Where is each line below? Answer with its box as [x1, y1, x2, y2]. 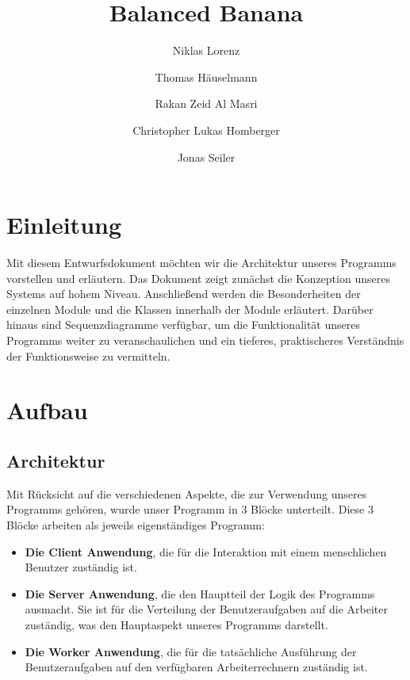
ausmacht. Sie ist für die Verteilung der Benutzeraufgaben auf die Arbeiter [25, 601, 388, 617]
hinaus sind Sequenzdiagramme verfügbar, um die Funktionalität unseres [6, 316, 360, 333]
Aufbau [6, 394, 88, 426]
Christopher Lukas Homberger [132, 121, 280, 138]
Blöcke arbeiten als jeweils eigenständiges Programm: [6, 516, 265, 533]
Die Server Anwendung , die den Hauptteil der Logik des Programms [25, 585, 375, 602]
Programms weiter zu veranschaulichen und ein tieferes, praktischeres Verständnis [6, 332, 404, 348]
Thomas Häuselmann [155, 68, 258, 85]
